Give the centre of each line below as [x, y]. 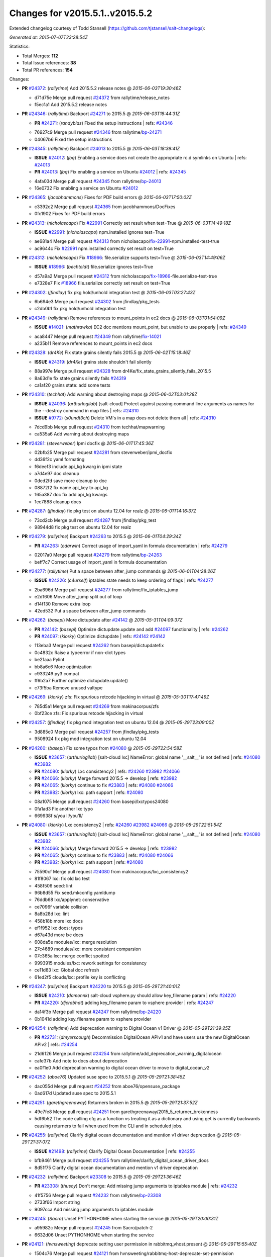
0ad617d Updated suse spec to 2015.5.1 [75, 1093]
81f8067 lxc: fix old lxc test [62, 879]
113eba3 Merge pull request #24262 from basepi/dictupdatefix [99, 646]
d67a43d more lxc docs [59, 935]
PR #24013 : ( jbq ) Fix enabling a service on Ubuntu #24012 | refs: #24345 [110, 172]
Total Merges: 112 [40, 56]
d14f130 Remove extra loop [62, 604]
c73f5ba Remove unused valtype [69, 688]
